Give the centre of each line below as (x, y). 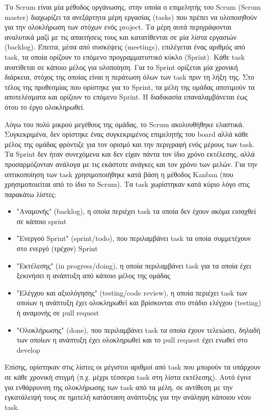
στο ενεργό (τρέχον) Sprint (57, 248)
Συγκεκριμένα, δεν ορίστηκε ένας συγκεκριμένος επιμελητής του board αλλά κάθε (127, 134)
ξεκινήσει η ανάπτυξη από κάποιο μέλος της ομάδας (93, 275)
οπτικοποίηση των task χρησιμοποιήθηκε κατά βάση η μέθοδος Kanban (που (119, 174)
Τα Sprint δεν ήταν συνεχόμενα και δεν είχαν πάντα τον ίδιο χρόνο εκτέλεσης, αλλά (130, 154)
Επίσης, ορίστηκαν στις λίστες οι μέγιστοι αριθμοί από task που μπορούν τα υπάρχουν (133, 367)
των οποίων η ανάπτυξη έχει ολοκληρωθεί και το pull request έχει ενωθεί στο (132, 340)
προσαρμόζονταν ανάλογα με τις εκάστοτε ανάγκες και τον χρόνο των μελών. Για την (131, 164)
